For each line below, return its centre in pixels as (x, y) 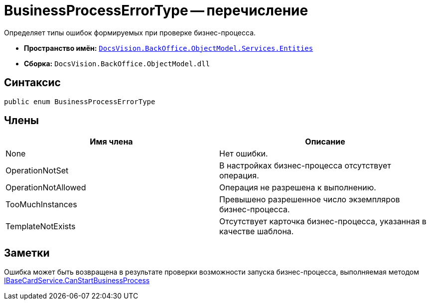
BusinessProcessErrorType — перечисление (156, 10)
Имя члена (111, 142)
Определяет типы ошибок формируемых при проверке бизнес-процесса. (130, 32)
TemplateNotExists (41, 227)
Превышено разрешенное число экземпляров (310, 200)
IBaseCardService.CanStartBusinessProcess (77, 281)
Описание (325, 142)
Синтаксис (32, 83)
